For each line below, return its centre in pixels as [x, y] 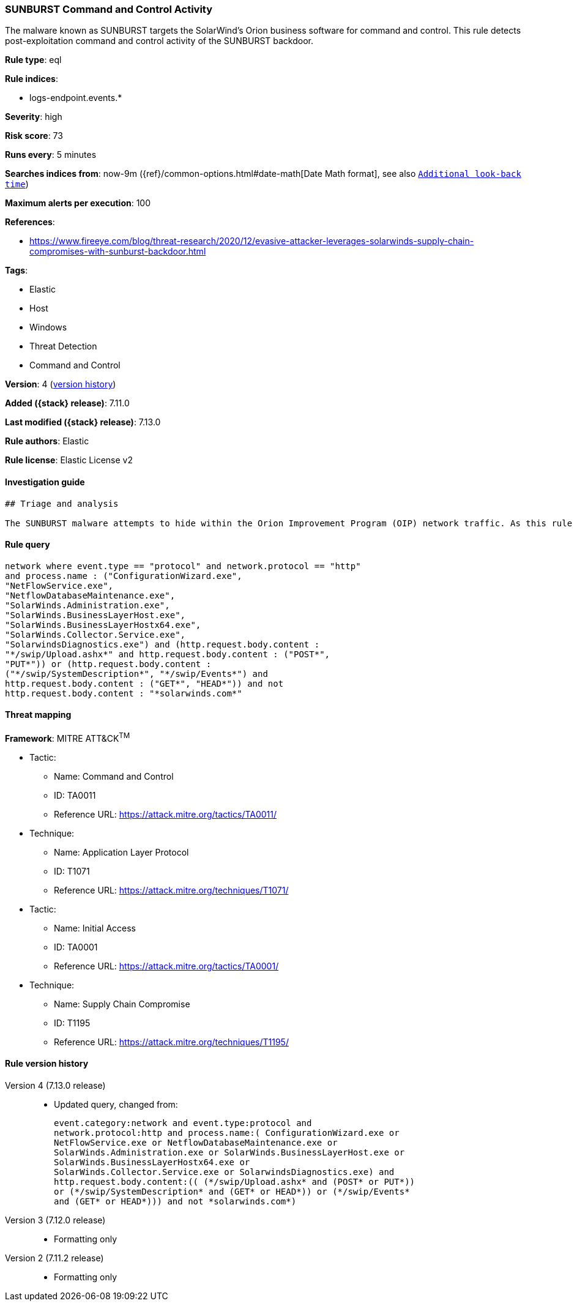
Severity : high [34, 117]
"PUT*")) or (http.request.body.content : [108, 664]
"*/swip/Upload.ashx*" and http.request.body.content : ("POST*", [168, 654]
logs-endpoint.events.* [76, 98]
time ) [17, 184]
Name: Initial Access [95, 928]
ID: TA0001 [76, 947]
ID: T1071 [72, 871]
